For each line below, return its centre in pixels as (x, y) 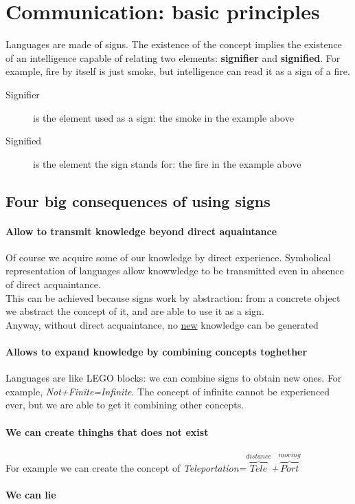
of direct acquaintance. (53, 284)
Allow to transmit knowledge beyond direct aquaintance (141, 231)
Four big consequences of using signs (138, 200)
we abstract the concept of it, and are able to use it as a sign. (135, 311)
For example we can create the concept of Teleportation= (126, 468)
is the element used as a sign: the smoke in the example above (163, 117)
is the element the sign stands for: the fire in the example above (167, 163)
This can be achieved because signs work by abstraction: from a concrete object (173, 297)
